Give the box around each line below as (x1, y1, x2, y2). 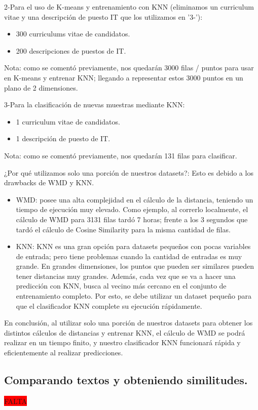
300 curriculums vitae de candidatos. (16, 28, 130, 39)
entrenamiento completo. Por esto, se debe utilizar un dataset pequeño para (16, 291, 251, 301)
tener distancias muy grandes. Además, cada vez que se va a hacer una (16, 270, 236, 281)
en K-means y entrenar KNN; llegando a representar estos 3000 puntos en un (4, 72, 243, 83)
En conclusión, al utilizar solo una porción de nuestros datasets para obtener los (4, 317, 253, 328)
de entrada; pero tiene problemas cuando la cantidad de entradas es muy (16, 251, 242, 261)
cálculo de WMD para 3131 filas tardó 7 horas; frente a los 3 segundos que (16, 214, 248, 224)
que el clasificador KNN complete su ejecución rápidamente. (16, 300, 202, 311)
